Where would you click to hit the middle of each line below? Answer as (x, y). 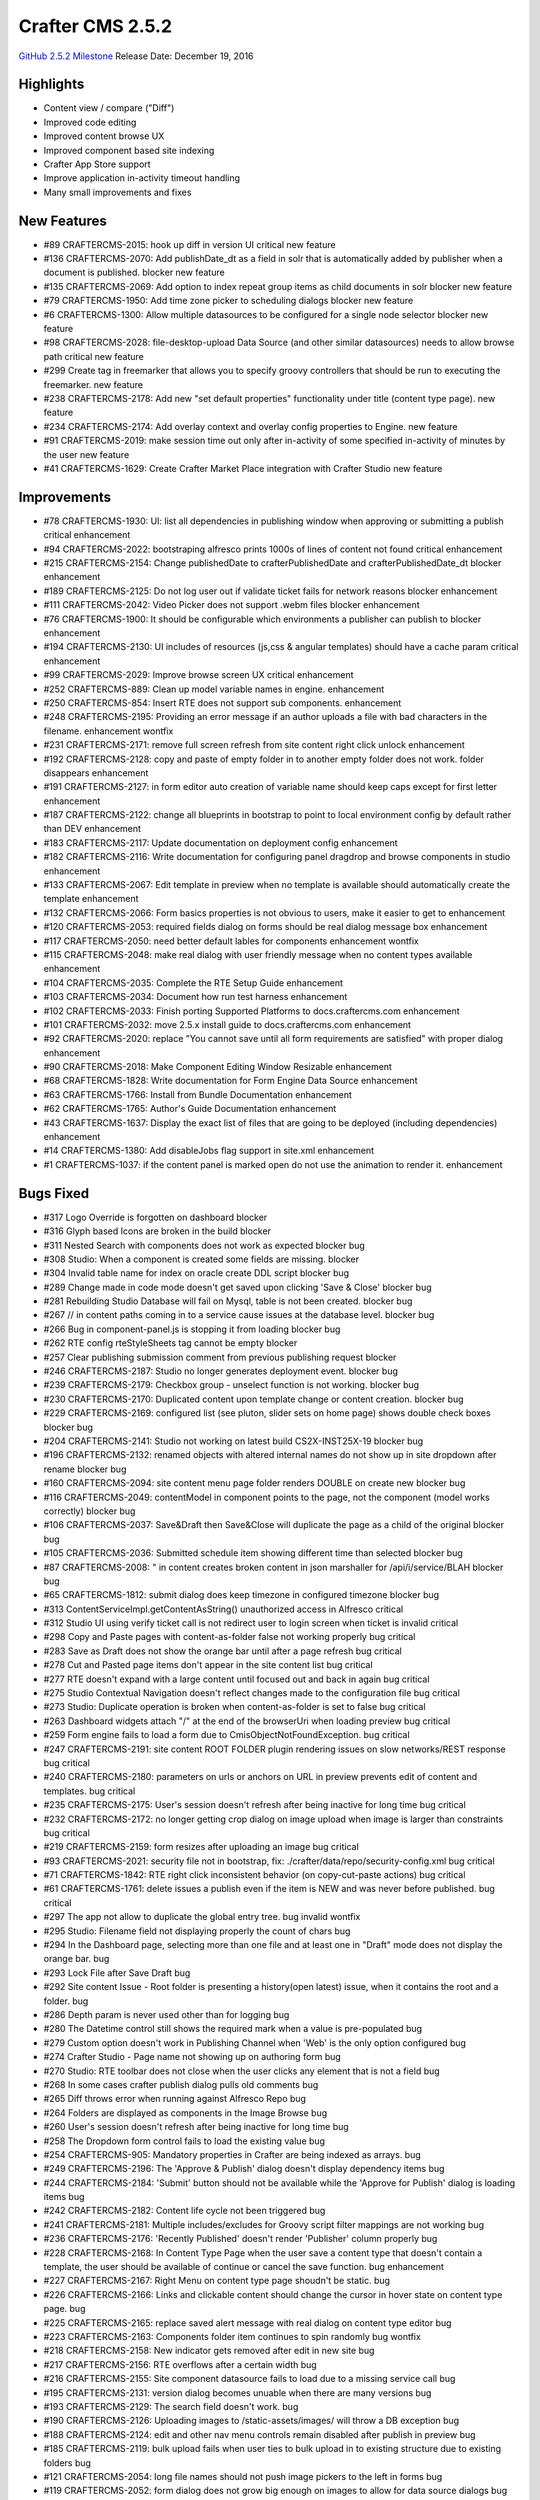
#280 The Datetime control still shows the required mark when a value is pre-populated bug (233, 2029)
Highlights (51, 84)
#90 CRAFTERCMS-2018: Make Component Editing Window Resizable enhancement (217, 1067)
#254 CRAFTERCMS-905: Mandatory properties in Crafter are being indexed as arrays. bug (232, 2154)
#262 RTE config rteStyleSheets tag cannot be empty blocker (170, 1343)
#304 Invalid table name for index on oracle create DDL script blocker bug (196, 1273)
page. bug (64, 2309)
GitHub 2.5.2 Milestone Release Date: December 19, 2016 (136, 56)
